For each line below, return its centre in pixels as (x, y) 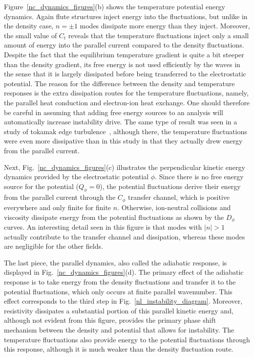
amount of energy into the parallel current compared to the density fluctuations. (124, 45)
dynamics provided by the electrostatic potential (76, 177)
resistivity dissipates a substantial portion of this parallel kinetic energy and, (119, 310)
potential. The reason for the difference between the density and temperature (119, 83)
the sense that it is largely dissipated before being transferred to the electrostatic (125, 74)
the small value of (31, 35)
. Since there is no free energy (199, 177)
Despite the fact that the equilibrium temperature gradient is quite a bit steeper (124, 54)
